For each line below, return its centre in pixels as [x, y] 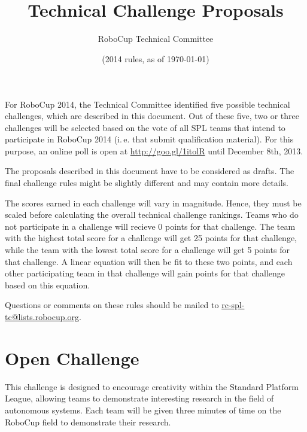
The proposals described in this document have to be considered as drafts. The [150, 171]
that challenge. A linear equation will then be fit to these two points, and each [149, 261]
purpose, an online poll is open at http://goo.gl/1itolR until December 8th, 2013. [154, 150]
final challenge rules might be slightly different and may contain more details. [147, 183]
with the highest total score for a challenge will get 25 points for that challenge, [151, 238]
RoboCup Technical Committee [156, 39]
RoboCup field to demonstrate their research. [88, 422]
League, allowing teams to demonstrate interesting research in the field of [139, 398]
